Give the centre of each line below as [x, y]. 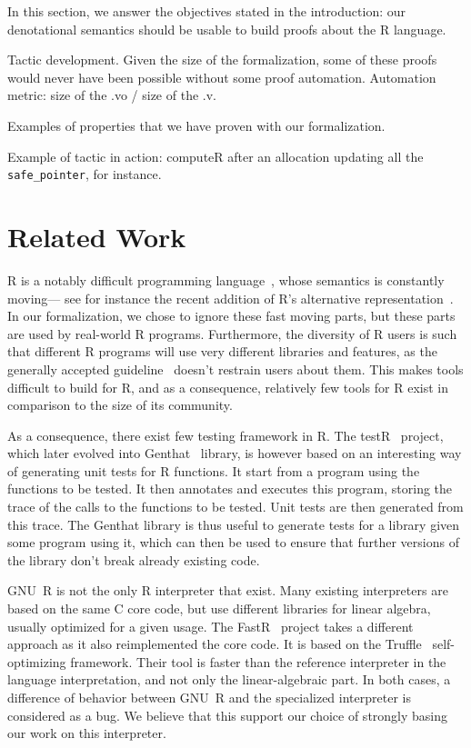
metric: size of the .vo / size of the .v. [112, 95]
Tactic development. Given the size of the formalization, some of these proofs [222, 60]
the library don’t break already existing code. [134, 559]
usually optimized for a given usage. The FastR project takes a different [210, 626]
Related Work [97, 236]
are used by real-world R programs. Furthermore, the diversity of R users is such [232, 333]
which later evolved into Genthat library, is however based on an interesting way [235, 453]
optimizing [37, 661]
